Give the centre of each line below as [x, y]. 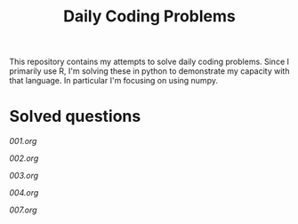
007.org [23, 210]
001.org [23, 141]
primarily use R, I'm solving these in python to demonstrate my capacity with [149, 71]
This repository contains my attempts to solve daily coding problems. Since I [149, 62]
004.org [24, 193]
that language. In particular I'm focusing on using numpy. [113, 81]
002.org [24, 158]
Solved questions [75, 116]
